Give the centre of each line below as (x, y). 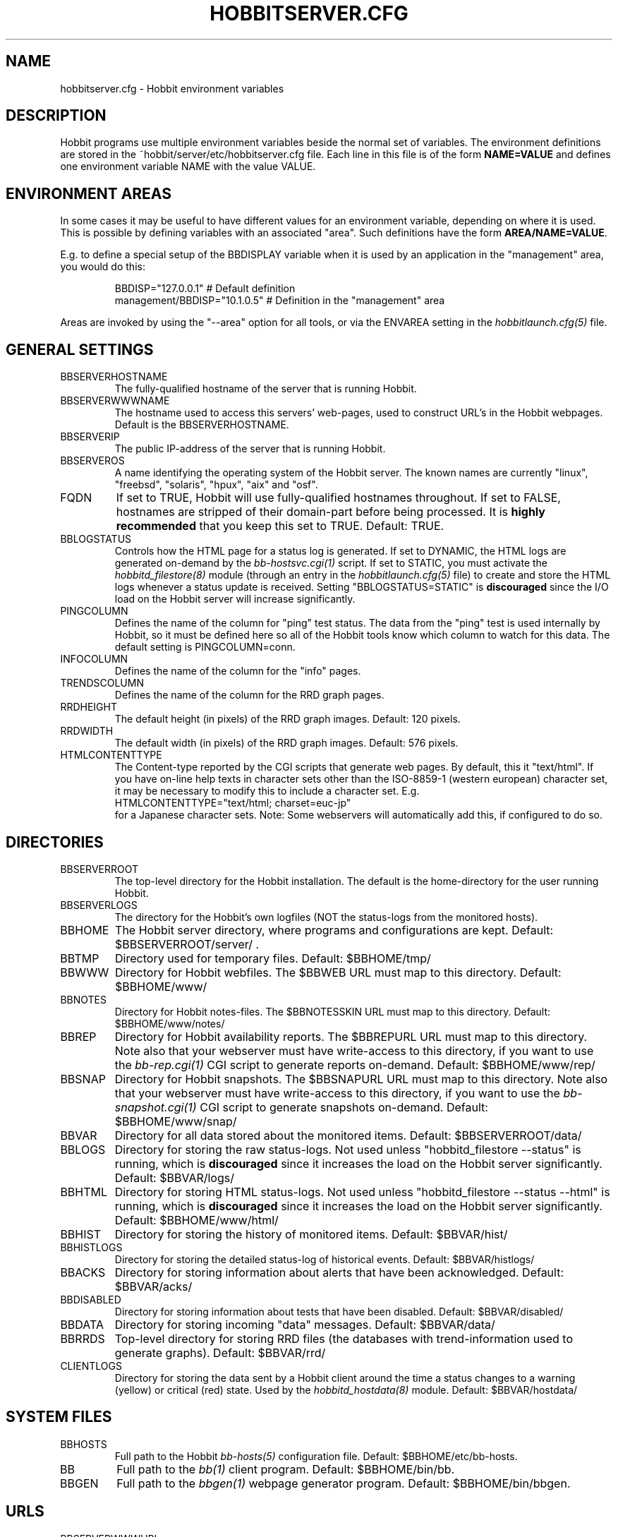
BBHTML (84, 1192)
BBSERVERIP (90, 437)
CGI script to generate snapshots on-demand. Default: (344, 1107)
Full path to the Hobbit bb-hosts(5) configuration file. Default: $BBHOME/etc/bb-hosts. (316, 1456)
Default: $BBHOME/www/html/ (196, 1220)
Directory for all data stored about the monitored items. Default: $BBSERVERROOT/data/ (348, 1135)
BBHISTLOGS (91, 1247)
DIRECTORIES (55, 842)
